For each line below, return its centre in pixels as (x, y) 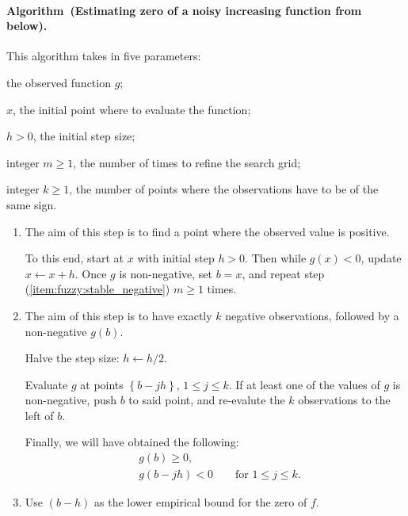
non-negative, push (71, 400)
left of (39, 415)
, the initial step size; (84, 136)
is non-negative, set (166, 273)
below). (27, 26)
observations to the (344, 400)
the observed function (59, 82)
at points (102, 384)
